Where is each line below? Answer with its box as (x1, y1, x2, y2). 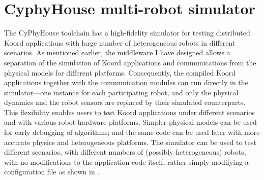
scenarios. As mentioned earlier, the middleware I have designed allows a (4, 47, 230, 58)
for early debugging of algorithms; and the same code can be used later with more (4, 127, 260, 137)
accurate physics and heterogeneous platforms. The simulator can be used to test (4, 136, 256, 147)
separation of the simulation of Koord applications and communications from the (4, 57, 256, 67)
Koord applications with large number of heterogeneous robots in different (4, 37, 236, 48)
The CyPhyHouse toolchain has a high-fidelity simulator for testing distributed (4, 27, 250, 38)
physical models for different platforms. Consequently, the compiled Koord (4, 67, 236, 78)
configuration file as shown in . (4, 166, 100, 177)
